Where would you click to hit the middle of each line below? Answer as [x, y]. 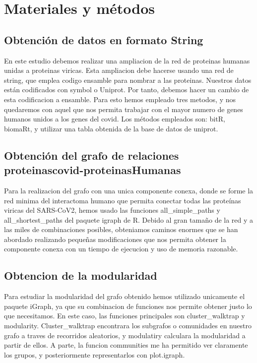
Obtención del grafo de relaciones [92, 155]
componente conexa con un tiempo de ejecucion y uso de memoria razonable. [121, 249]
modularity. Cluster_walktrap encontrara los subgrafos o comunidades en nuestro [128, 326]
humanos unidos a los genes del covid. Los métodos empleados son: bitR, [115, 119]
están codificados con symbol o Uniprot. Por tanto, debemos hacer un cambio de [127, 90]
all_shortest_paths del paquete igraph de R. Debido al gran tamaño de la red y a [129, 219]
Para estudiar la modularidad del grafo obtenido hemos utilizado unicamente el [125, 296]
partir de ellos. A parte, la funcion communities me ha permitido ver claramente [126, 345]
